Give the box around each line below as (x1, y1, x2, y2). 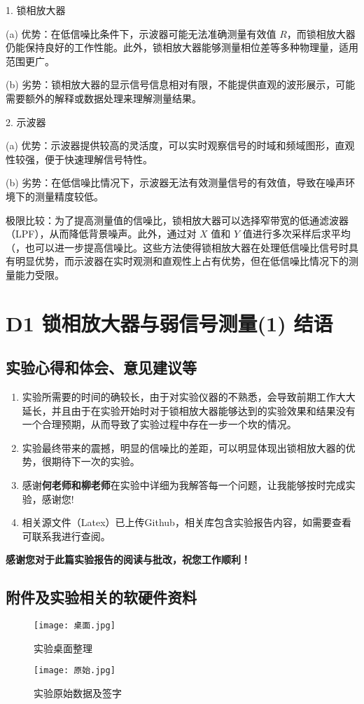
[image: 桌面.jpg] (34, 621, 115, 631)
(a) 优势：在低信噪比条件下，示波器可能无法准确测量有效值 (6, 26, 276, 41)
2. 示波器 (6, 114, 46, 129)
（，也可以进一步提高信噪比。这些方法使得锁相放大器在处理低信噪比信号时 (6, 240, 349, 254)
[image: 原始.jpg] (34, 665, 115, 676)
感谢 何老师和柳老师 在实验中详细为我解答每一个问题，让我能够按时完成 (22, 478, 346, 492)
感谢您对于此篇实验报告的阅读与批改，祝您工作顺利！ (6, 552, 251, 567)
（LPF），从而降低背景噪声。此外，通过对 (6, 226, 197, 241)
